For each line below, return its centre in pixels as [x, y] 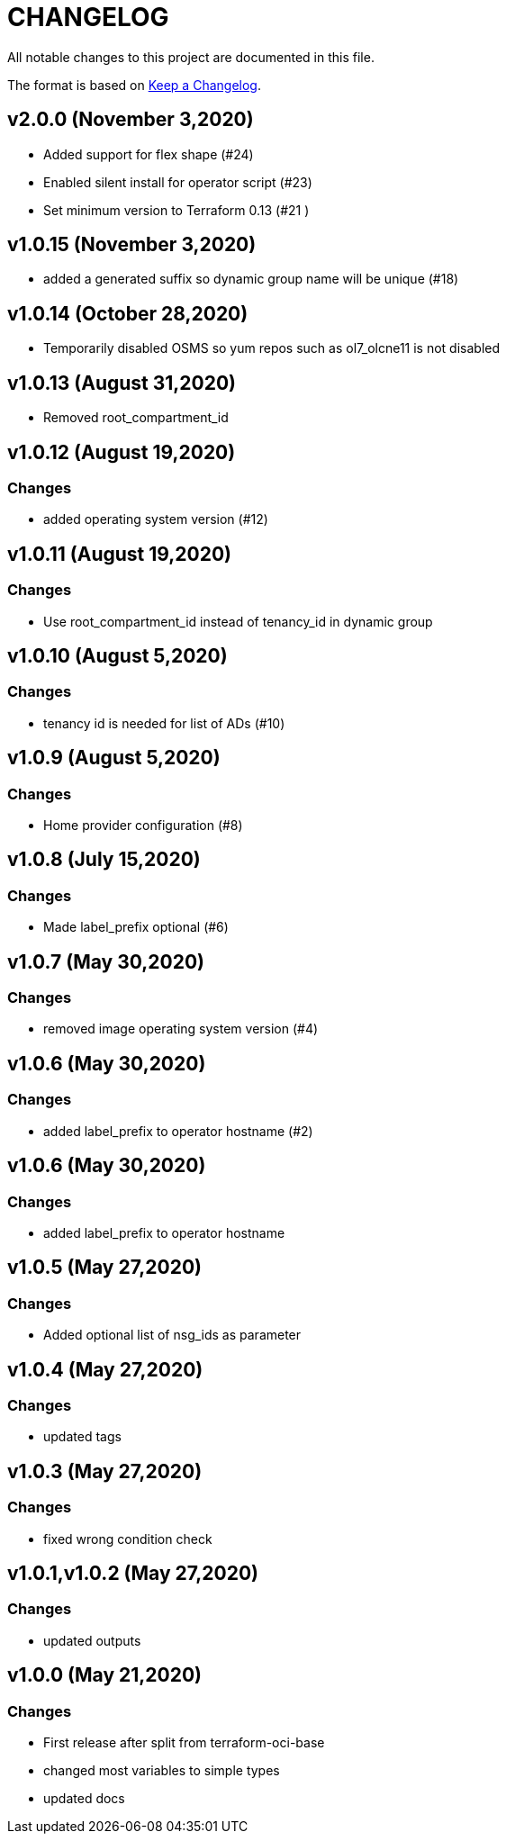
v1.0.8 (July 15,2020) [104, 860]
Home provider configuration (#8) [143, 825]
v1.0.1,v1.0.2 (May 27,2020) [133, 1573]
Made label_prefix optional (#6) [136, 927]
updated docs [84, 1798]
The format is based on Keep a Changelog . [134, 85]
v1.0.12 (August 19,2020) [122, 452]
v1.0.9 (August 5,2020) [114, 758]
